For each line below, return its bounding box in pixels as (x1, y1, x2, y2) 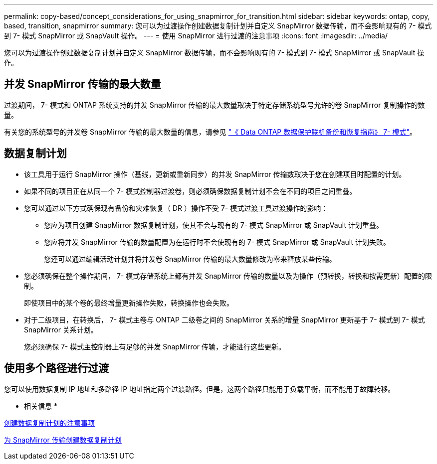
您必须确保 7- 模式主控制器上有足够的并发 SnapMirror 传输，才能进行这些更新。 (24, 342, 286, 351)
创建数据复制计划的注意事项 (4, 418, 95, 427)
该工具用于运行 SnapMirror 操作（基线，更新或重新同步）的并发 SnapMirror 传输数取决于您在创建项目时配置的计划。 (24, 169, 406, 178)
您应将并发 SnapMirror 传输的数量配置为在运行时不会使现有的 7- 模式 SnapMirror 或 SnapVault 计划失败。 (44, 237, 390, 246)
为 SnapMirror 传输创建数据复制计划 (4, 435, 122, 444)
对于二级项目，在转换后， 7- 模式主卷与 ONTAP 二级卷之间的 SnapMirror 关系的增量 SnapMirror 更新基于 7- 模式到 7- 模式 (24, 315, 425, 324)
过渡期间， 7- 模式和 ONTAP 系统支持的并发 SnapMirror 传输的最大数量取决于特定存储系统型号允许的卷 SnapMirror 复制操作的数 (4, 100, 425, 109)
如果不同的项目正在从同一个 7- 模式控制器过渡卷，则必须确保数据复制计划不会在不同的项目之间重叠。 (24, 186, 357, 195)
